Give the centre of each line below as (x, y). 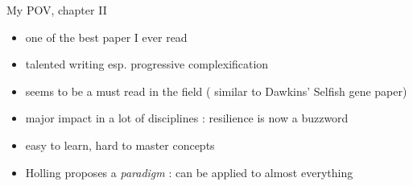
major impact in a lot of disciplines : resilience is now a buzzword (187, 118)
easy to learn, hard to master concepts (120, 145)
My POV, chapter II (57, 10)
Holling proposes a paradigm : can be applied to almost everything (189, 172)
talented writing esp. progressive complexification (147, 64)
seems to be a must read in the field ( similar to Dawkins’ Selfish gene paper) (216, 91)
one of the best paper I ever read (106, 37)
